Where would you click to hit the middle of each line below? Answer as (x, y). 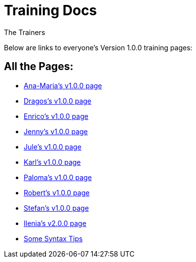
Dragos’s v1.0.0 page (58, 101)
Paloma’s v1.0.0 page (58, 177)
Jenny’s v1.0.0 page (56, 131)
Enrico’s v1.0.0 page (56, 116)
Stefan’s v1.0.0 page (56, 208)
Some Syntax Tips (53, 238)
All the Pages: (39, 67)
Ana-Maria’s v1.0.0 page (63, 85)
